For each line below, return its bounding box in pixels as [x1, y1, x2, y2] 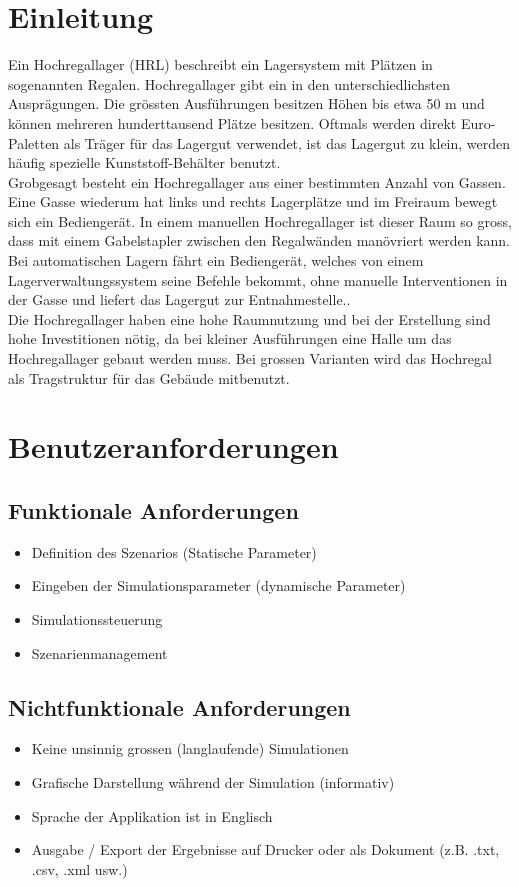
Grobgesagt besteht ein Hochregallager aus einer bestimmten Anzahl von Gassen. [8, 171, 506, 192]
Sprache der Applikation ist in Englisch [31, 805, 273, 826]
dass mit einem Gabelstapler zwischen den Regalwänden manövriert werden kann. [8, 230, 511, 251]
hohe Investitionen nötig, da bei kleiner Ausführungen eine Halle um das [8, 328, 452, 349]
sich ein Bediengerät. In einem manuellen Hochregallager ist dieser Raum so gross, [8, 210, 512, 231]
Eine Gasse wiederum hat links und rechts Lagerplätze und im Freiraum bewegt [8, 191, 498, 212]
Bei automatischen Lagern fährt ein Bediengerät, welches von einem [8, 250, 424, 271]
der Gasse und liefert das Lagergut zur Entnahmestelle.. [8, 289, 351, 310]
